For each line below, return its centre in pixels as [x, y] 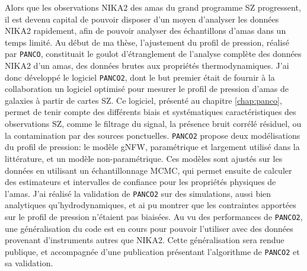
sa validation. [29, 263]
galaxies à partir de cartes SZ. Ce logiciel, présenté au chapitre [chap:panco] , [143, 100]
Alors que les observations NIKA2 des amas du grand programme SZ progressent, [153, 7]
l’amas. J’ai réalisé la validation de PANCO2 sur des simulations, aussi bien [138, 193]
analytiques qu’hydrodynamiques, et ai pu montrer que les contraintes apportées [151, 205]
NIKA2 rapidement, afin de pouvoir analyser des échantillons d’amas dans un [145, 31]
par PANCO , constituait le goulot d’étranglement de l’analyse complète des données [153, 54]
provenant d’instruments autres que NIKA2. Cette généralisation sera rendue [145, 240]
